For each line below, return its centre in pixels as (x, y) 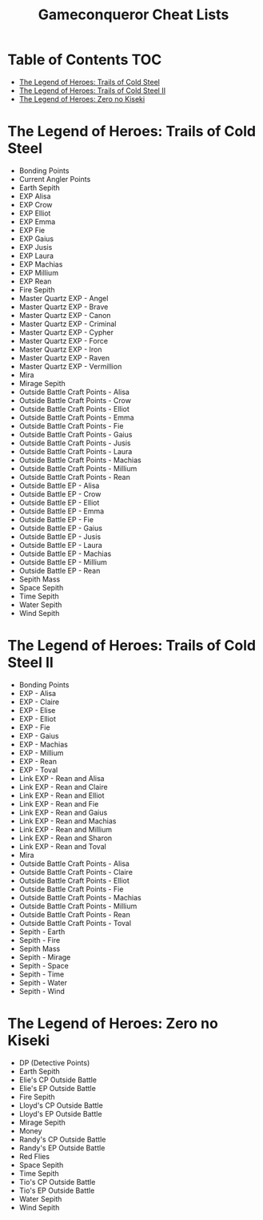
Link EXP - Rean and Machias (68, 821)
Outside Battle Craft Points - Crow (75, 400)
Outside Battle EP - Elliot (59, 502)
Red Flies (34, 1156)
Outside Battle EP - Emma (62, 511)
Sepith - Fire (40, 940)
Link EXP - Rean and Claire (64, 787)
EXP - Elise (37, 710)
